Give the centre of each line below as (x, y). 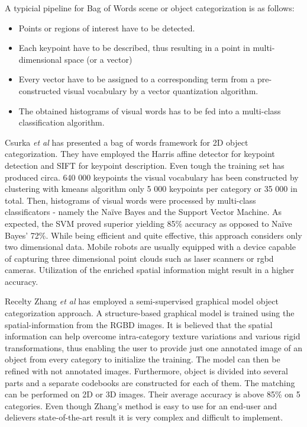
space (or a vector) (98, 59)
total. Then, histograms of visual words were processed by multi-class (130, 200)
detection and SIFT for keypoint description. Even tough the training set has (145, 165)
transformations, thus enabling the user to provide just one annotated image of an (154, 347)
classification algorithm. (62, 122)
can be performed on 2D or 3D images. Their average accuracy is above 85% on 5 (153, 394)
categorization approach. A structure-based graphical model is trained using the (150, 313)
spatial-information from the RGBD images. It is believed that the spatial (139, 324)
